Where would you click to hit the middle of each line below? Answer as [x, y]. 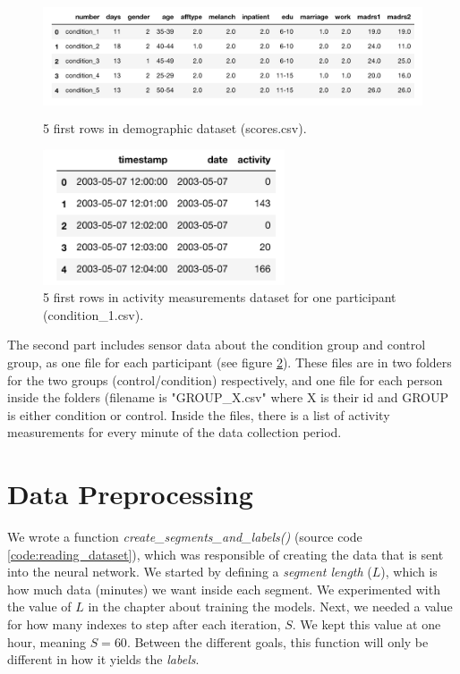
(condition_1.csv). [94, 314]
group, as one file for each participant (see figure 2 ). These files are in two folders [230, 362]
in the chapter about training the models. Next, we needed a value [270, 607]
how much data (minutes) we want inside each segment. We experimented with [224, 589]
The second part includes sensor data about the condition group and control [217, 345]
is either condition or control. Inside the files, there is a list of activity [199, 414]
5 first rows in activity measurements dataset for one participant [220, 297]
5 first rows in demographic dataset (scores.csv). [175, 127]
